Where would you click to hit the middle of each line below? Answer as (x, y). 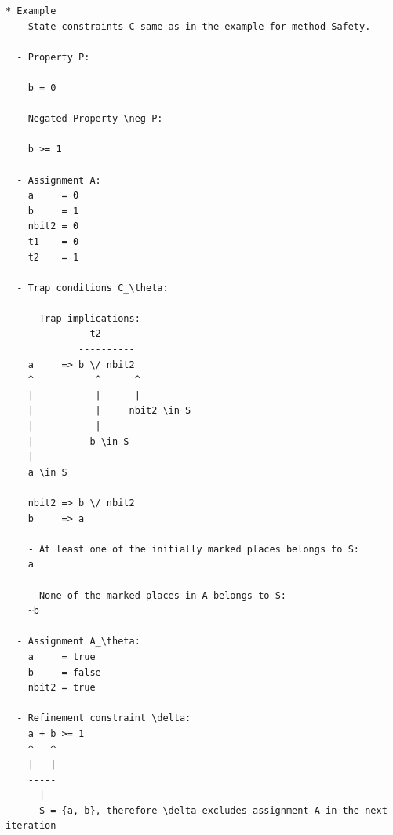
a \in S (47, 472)
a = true (62, 656)
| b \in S (78, 441)
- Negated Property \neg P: (90, 119)
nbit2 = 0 (53, 226)
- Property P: (53, 57)
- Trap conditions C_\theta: (93, 288)
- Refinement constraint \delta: (104, 718)
